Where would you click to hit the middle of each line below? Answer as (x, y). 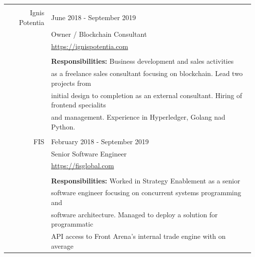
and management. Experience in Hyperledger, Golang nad (138, 117)
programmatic (72, 224)
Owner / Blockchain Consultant (99, 34)
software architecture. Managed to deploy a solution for (134, 214)
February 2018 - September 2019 (100, 141)
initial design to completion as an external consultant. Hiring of (147, 95)
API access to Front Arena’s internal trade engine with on (139, 236)
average (62, 245)
